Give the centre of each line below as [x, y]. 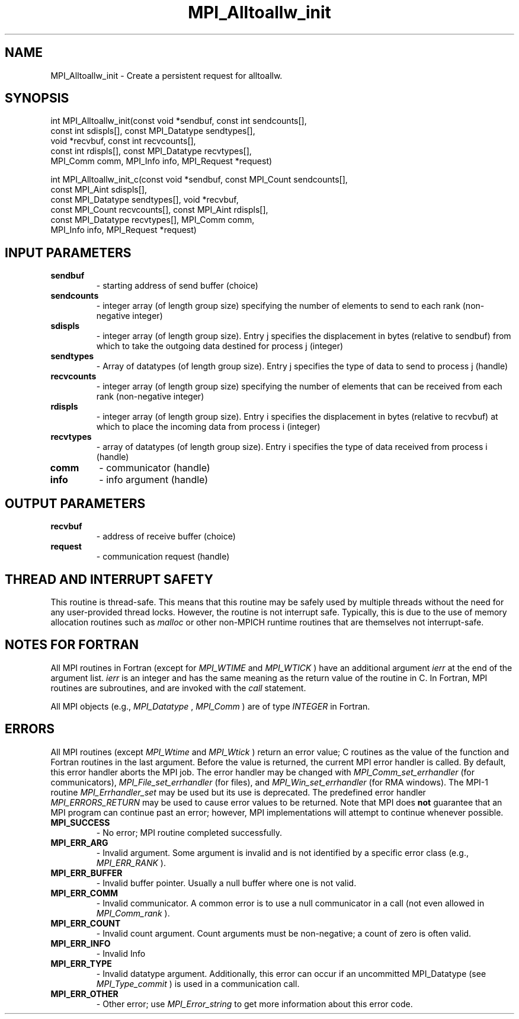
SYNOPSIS [37, 98]
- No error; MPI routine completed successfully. [189, 832]
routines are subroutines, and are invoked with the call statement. [178, 688]
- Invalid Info [121, 953]
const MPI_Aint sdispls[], [99, 190]
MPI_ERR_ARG [79, 842]
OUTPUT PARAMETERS [75, 503]
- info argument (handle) [154, 480]
